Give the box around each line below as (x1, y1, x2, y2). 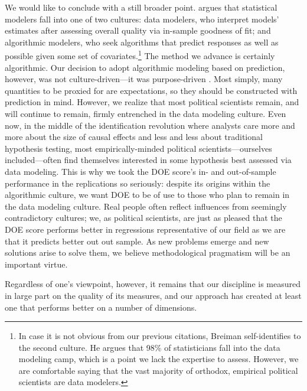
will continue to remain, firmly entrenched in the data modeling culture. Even (5, 107, 286, 119)
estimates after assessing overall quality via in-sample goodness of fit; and (5, 24, 271, 37)
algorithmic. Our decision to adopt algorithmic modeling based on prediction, (5, 61, 285, 73)
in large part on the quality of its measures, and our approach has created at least (5, 289, 302, 301)
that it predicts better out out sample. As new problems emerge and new (5, 234, 269, 247)
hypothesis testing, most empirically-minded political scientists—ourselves (5, 142, 272, 154)
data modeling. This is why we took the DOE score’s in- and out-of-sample (5, 165, 276, 177)
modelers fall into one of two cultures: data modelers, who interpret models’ (5, 12, 279, 25)
